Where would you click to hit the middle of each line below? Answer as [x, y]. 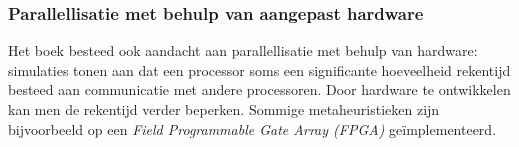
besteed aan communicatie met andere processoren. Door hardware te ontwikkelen [259, 89]
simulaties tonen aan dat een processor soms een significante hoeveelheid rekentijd [259, 69]
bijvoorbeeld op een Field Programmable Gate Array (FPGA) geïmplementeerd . [252, 128]
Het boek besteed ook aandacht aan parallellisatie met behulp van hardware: [243, 50]
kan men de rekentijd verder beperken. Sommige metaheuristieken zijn [224, 109]
